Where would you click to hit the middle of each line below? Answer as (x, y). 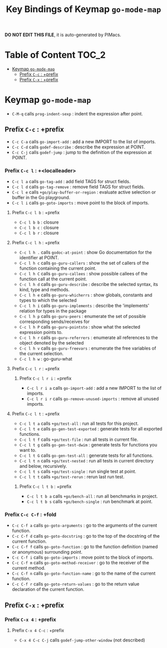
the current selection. (41, 354)
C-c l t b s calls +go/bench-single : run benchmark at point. (90, 502)
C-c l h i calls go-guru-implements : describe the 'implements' (84, 306)
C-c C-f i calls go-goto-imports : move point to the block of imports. (83, 557)
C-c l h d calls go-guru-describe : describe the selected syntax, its (89, 284)
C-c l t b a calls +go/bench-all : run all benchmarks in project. (92, 496)
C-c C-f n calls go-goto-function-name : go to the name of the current (83, 573)
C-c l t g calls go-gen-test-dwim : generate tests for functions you (88, 445)
